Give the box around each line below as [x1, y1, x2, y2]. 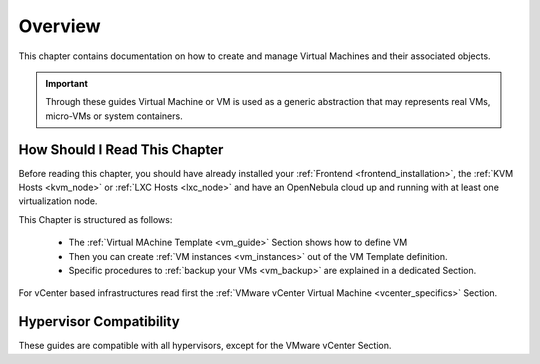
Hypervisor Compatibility [18, 313, 180, 330]
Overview [18, 15, 101, 37]
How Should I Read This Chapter [18, 141, 224, 158]
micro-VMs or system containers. [45, 110, 184, 122]
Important [45, 77, 89, 89]
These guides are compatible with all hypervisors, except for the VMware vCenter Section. [18, 340, 392, 352]
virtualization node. [18, 195, 98, 207]
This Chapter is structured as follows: [18, 213, 173, 225]
